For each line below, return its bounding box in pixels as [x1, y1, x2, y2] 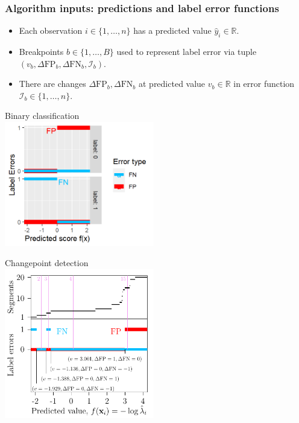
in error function [233, 77, 295, 90]
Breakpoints [19, 45, 64, 58]
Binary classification [5, 109, 80, 122]
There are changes [19, 77, 86, 90]
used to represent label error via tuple [116, 45, 257, 58]
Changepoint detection [5, 256, 89, 269]
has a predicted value [133, 24, 212, 37]
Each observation [19, 24, 83, 37]
